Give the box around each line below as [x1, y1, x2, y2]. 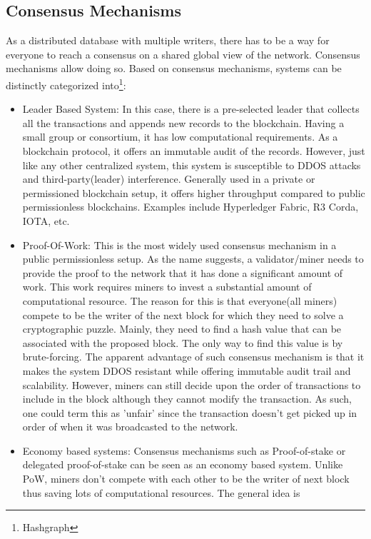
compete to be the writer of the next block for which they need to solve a [22, 307, 344, 322]
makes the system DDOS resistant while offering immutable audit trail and [22, 363, 351, 378]
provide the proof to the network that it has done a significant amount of [22, 265, 343, 280]
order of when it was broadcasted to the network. [22, 419, 238, 434]
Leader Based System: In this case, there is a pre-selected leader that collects [22, 101, 360, 116]
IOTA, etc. [22, 213, 70, 228]
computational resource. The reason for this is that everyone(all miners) [22, 293, 337, 308]
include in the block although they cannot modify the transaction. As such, [22, 391, 352, 406]
